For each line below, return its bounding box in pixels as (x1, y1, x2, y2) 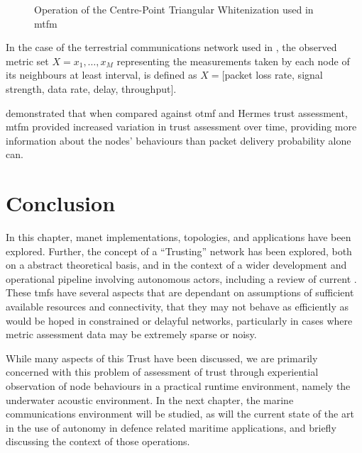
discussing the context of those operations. (6, 434, 190, 449)
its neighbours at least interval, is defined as (6, 67, 197, 82)
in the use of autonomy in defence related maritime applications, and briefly (6, 420, 336, 435)
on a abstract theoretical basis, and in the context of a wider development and (6, 257, 347, 272)
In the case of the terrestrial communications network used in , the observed (6, 40, 337, 55)
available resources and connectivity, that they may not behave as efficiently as (6, 299, 349, 314)
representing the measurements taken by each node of (116, 53, 350, 68)
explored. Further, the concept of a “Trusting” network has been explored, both (6, 243, 352, 258)
